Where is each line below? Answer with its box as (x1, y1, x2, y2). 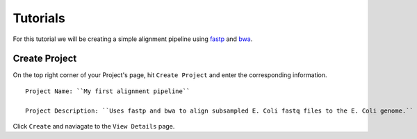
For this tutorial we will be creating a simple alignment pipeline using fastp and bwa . (13, 35, 253, 43)
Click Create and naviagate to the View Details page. (13, 122, 175, 131)
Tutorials (13, 10, 65, 26)
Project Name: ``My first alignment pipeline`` (25, 87, 190, 95)
